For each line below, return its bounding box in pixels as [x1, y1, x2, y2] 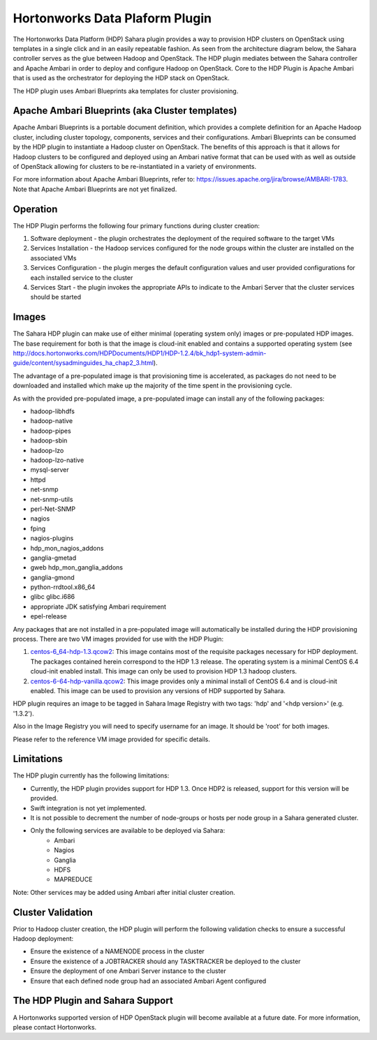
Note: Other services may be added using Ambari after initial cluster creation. [13, 888, 235, 896]
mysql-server [30, 466, 69, 474]
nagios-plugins [30, 534, 74, 542]
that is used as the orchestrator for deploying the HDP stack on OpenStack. [13, 74, 230, 82]
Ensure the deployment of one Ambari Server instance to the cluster [30, 967, 227, 975]
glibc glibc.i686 [30, 593, 75, 601]
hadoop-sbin [30, 436, 68, 445]
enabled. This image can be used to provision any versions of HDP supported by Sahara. [30, 686, 286, 694]
